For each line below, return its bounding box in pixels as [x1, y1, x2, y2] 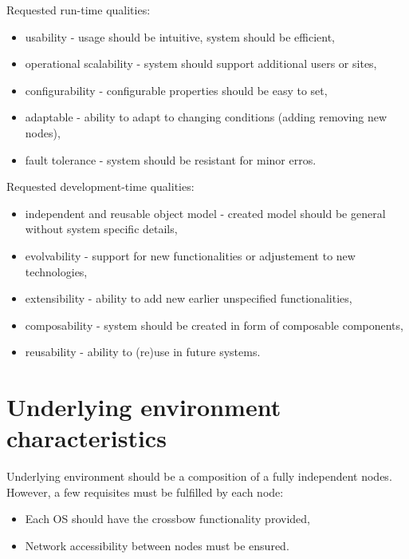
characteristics [6, 422, 167, 454]
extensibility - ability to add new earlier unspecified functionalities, [25, 290, 352, 307]
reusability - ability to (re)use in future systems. [25, 343, 261, 360]
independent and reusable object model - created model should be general [25, 204, 386, 221]
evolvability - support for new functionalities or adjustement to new [25, 247, 356, 264]
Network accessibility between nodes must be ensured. [25, 537, 289, 553]
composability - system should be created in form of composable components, [25, 316, 403, 333]
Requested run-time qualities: [6, 2, 151, 18]
